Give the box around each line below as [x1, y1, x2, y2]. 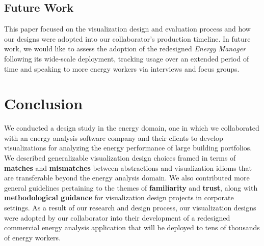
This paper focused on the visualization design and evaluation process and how [4, 23, 251, 34]
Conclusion [4, 93, 83, 114]
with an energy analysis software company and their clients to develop [4, 132, 223, 143]
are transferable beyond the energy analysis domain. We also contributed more [4, 172, 250, 183]
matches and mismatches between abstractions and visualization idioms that [4, 162, 252, 173]
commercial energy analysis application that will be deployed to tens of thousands [4, 222, 260, 233]
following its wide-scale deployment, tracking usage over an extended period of [4, 53, 249, 64]
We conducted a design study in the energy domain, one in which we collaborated [4, 122, 259, 133]
